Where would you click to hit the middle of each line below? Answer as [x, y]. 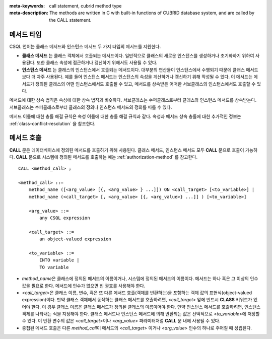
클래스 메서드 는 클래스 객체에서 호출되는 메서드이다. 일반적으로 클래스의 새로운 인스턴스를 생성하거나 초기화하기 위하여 [138, 56]
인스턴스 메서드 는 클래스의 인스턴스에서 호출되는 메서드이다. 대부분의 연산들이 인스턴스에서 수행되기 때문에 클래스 [133, 70]
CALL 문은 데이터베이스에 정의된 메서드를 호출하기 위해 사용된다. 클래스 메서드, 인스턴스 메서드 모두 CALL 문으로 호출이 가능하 [133, 150]
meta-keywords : [27, 6]
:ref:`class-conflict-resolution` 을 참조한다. [52, 123]
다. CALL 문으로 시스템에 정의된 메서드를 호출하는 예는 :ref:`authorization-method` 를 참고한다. [104, 157]
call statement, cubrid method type [85, 6]
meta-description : [29, 13]
